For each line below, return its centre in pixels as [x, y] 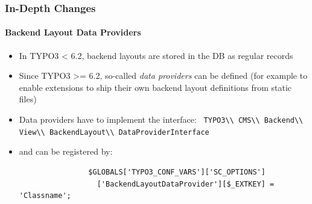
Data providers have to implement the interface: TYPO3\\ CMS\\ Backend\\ [161, 119]
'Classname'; [45, 196]
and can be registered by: [66, 151]
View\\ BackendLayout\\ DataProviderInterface [114, 132]
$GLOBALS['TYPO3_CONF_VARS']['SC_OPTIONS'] [177, 172]
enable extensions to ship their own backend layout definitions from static [155, 87]
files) [28, 99]
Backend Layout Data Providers [73, 32]
